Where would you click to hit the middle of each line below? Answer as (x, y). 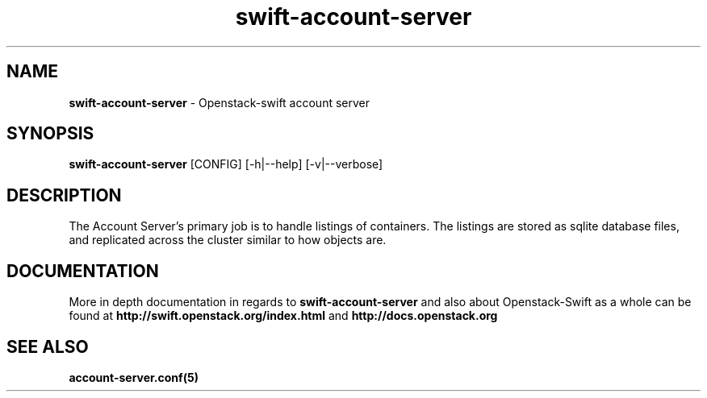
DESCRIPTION (64, 195)
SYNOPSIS (50, 134)
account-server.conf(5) (134, 377)
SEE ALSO (48, 346)
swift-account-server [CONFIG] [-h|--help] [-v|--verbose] (226, 164)
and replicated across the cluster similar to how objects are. (228, 240)
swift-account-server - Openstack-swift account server (219, 102)
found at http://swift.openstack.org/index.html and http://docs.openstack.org (283, 316)
